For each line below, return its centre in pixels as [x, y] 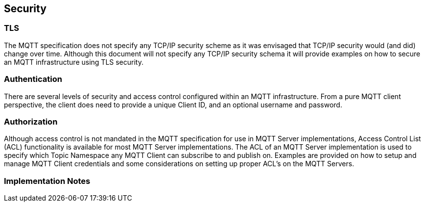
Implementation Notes [47, 181]
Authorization [31, 121]
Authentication [33, 79]
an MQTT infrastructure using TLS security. [74, 62]
